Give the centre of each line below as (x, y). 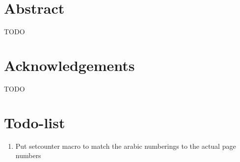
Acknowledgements (69, 65)
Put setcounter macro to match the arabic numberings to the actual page (126, 146)
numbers (28, 155)
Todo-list (35, 122)
